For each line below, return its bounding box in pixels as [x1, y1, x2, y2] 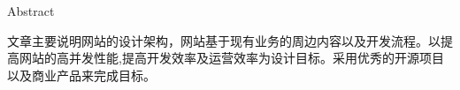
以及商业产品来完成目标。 [7, 65, 156, 84]
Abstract [7, 2, 55, 19]
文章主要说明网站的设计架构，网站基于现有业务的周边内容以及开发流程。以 [7, 31, 441, 49]
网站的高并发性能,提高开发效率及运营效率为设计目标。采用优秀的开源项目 [19, 49, 444, 67]
